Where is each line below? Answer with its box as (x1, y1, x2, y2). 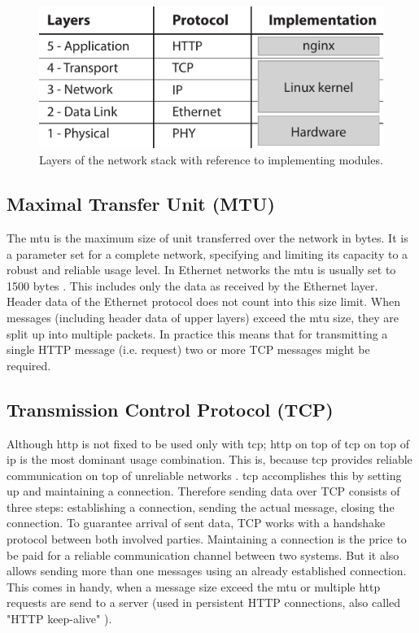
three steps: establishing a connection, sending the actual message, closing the (7, 498, 395, 515)
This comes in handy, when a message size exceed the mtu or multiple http (7, 578, 381, 595)
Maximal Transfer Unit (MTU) (7, 191, 275, 216)
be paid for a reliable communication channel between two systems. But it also (7, 546, 399, 563)
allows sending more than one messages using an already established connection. (7, 562, 407, 579)
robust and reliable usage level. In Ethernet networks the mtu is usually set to (7, 261, 396, 278)
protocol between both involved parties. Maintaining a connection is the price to (7, 530, 407, 548)
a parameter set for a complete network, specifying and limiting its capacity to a (7, 245, 408, 262)
